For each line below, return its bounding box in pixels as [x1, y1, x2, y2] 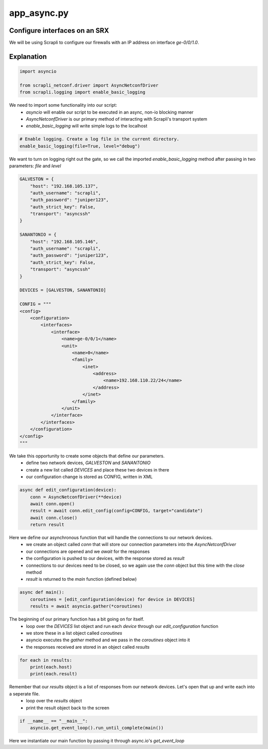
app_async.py [9, 7, 69, 18]
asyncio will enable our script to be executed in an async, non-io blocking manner [26, 109, 194, 115]
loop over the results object [26, 698, 82, 704]
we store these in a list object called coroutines [26, 630, 123, 636]
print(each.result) [30, 671, 78, 677]
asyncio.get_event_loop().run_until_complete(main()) [30, 725, 164, 731]
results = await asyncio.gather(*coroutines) [30, 604, 143, 609]
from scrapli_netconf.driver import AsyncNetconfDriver [19, 82, 159, 88]
